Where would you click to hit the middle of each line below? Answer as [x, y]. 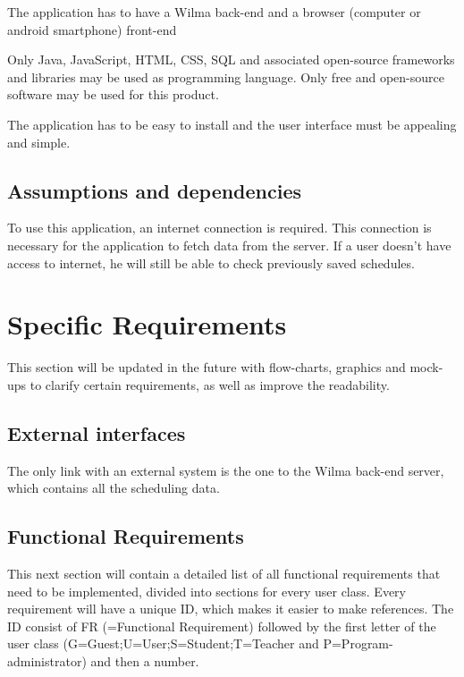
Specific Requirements [147, 324]
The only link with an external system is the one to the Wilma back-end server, [226, 470]
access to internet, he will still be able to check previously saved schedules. [211, 262]
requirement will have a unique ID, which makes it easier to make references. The [231, 609]
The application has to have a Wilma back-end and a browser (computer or [214, 12]
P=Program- [358, 643]
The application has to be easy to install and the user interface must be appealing [232, 124]
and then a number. [145, 661]
